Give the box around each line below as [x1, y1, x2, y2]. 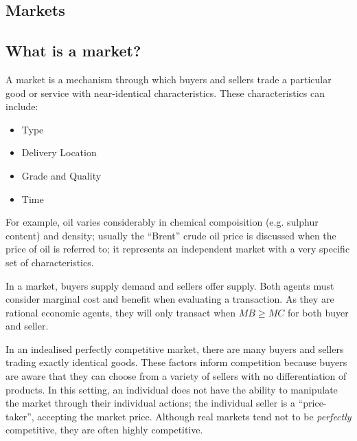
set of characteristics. [5, 255, 94, 269]
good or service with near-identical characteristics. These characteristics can [5, 85, 325, 100]
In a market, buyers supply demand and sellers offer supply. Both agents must [5, 278, 334, 292]
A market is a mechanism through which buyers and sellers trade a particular [5, 72, 332, 86]
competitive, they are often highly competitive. [5, 422, 203, 437]
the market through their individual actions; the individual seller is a [5, 396, 296, 410]
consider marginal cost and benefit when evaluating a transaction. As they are [5, 292, 334, 306]
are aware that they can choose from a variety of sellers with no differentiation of [5, 369, 347, 383]
